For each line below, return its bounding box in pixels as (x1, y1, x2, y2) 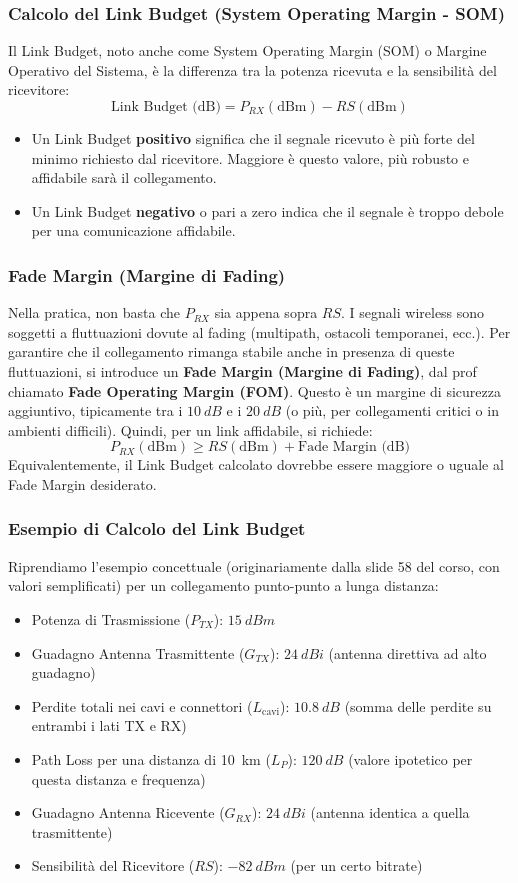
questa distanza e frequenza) (31, 768, 206, 789)
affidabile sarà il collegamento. (31, 167, 217, 188)
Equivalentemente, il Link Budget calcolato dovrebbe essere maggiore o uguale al (8, 454, 504, 475)
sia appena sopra (214, 302, 318, 323)
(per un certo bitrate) (290, 855, 423, 876)
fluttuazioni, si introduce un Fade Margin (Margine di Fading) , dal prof (8, 360, 477, 381)
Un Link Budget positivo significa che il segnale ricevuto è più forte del (31, 128, 475, 148)
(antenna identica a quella (310, 802, 470, 823)
